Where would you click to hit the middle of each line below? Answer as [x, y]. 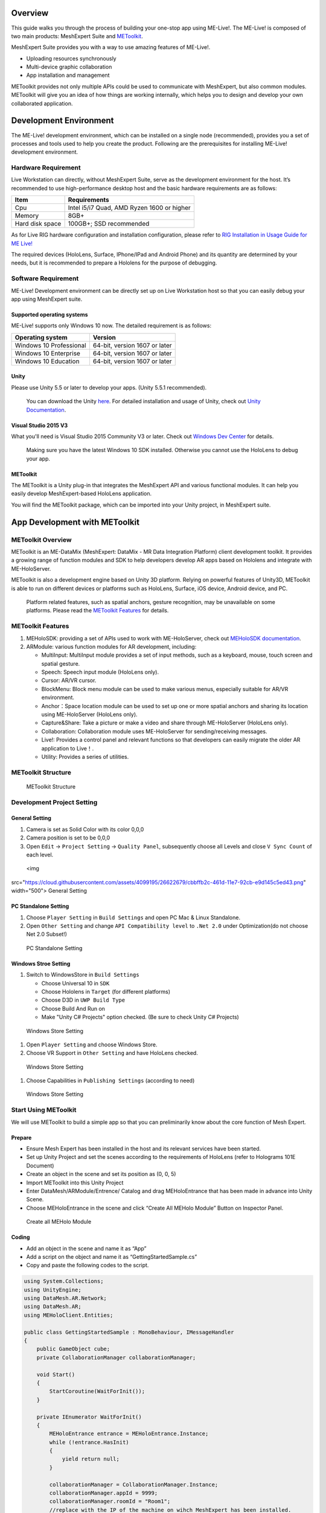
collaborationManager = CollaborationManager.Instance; [134, 1485]
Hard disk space [38, 224]
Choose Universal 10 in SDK [75, 983]
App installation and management [68, 75]
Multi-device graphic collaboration [69, 67]
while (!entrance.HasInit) [89, 1442]
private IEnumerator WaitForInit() [89, 1417]
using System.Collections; [64, 1281]
